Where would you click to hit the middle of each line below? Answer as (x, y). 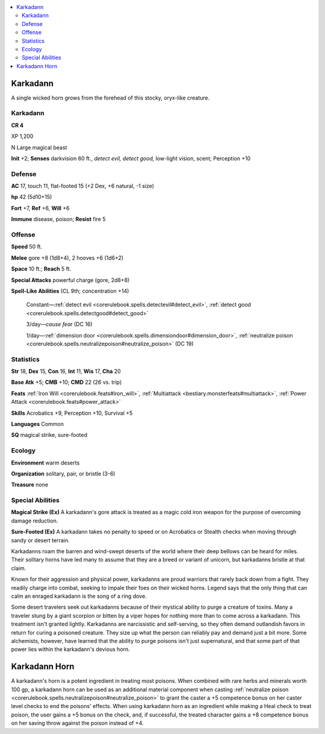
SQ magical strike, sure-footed (49, 435)
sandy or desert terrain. (40, 540)
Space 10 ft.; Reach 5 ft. (41, 269)
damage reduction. (35, 521)
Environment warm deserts (45, 463)
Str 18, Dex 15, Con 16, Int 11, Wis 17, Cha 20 (66, 371)
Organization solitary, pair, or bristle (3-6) (63, 474)
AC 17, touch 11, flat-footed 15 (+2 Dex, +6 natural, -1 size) (83, 186)
